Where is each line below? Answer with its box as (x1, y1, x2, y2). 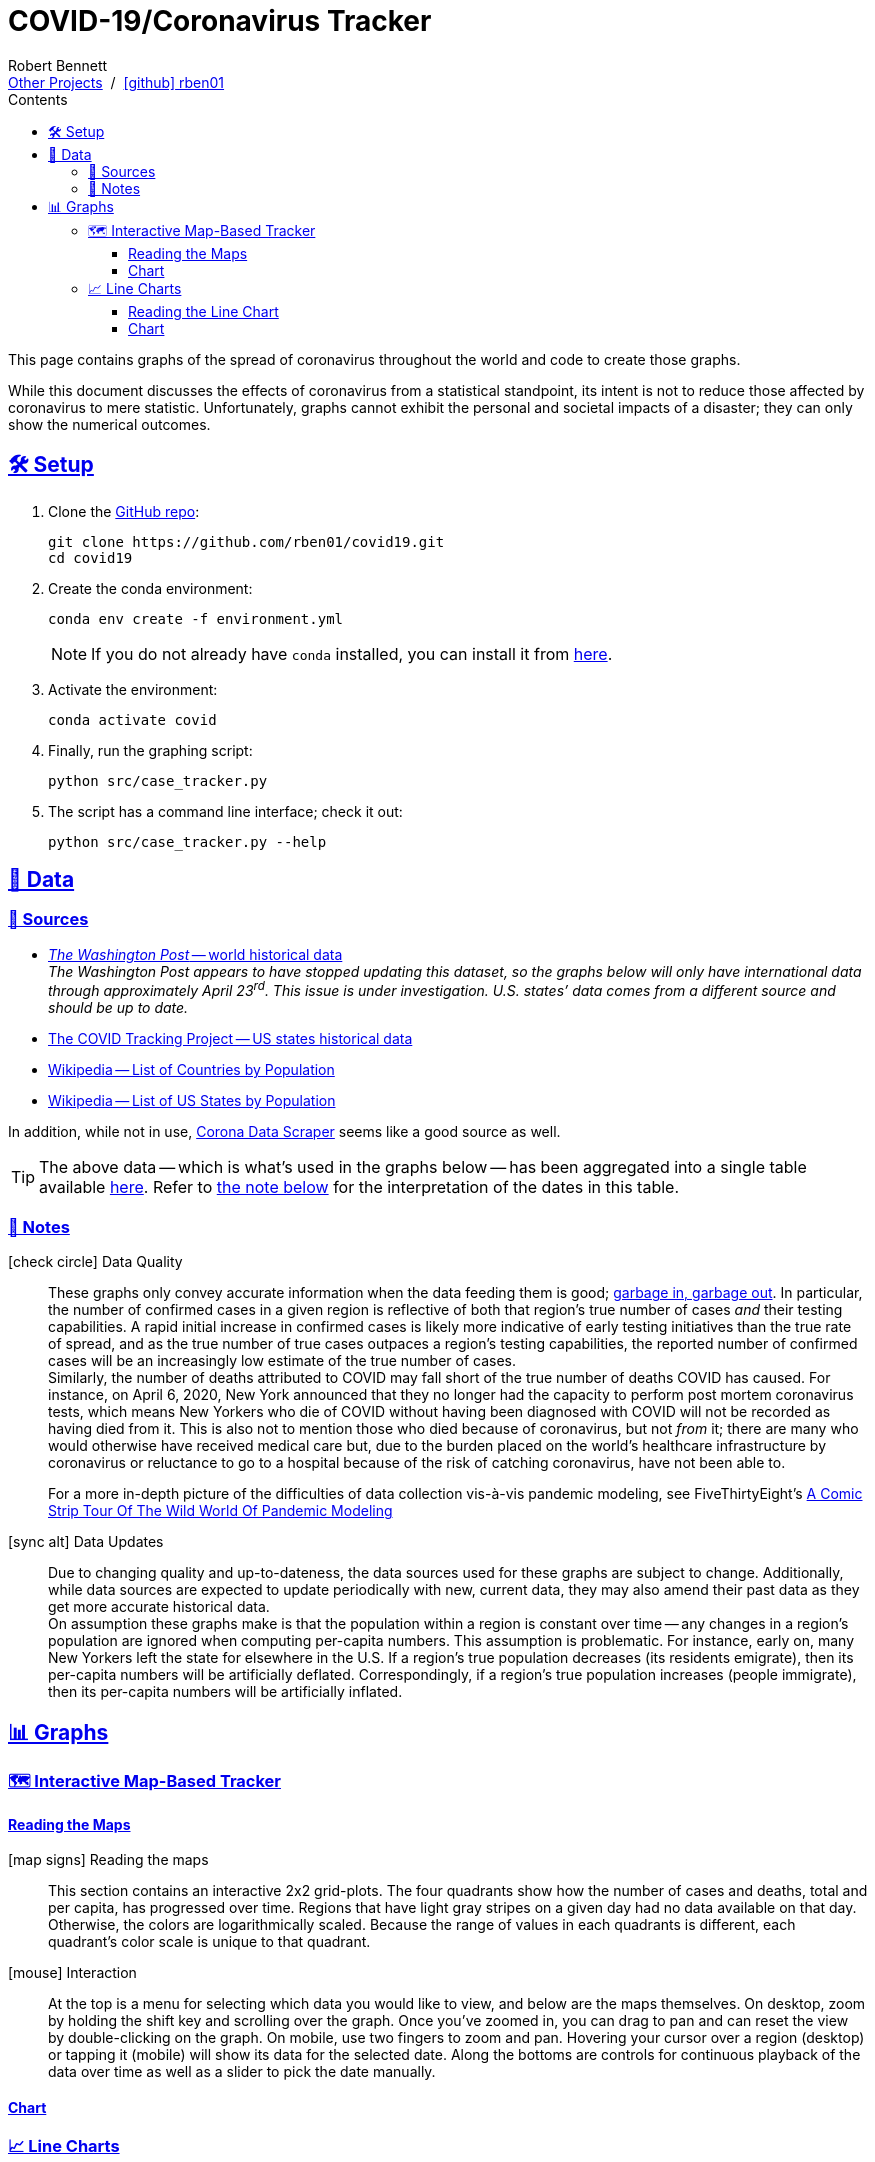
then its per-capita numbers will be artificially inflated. (48, 1683, 403, 1701)
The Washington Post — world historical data (48, 945, 343, 963)
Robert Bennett (8, 56, 108, 74)
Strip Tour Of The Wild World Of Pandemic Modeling (48, 1502, 393, 1520)
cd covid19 (48, 549, 133, 566)
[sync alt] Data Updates (8, 1533, 164, 1551)
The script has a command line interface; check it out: (48, 802, 403, 820)
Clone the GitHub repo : (48, 502, 200, 520)
